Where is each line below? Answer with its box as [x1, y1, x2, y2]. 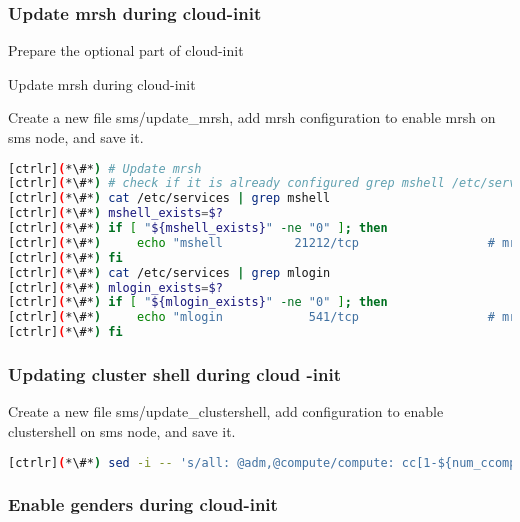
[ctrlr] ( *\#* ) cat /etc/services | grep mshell [8, 191, 331, 206]
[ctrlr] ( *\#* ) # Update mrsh [8, 161, 202, 176]
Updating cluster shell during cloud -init [8, 362, 341, 387]
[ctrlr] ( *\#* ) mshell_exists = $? [8, 206, 223, 221]
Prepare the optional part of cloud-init [8, 40, 244, 61]
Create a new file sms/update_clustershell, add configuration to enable [8, 401, 444, 422]
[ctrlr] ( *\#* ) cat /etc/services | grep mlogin [8, 265, 331, 280]
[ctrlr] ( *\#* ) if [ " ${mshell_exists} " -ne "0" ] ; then [8, 221, 388, 236]
